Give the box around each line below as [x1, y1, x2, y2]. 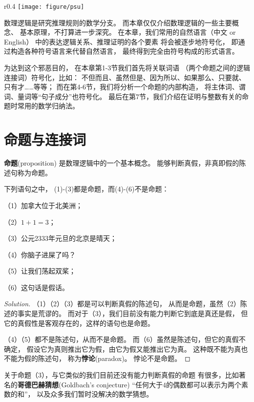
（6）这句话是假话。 [4, 282, 69, 292]
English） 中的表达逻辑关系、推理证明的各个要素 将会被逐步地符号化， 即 [4, 36, 238, 46]
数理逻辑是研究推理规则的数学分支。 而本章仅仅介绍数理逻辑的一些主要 [4, 17, 232, 27]
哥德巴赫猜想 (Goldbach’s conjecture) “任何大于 [18, 379, 163, 389]
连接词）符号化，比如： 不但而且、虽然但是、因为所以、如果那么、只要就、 [4, 72, 246, 82]
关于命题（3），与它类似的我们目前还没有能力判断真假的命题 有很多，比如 [4, 370, 239, 380]
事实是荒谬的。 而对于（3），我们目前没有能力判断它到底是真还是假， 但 [17, 308, 248, 318]
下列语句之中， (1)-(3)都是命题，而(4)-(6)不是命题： [4, 184, 169, 194]
